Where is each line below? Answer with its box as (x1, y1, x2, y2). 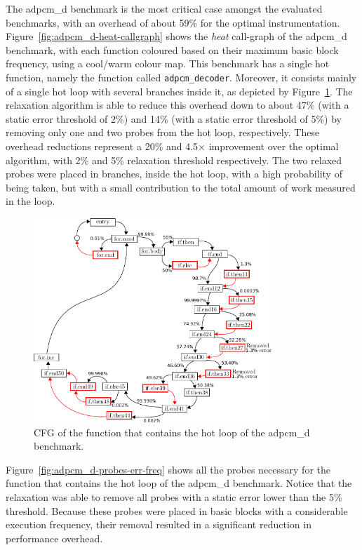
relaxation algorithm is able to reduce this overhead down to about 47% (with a (6, 98, 349, 112)
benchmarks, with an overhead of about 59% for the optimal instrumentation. (6, 15, 340, 29)
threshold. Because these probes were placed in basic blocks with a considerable (6, 503, 348, 518)
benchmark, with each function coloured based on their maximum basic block (6, 42, 339, 57)
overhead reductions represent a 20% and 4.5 (6, 139, 199, 153)
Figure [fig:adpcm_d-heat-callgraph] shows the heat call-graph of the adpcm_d (6, 29, 347, 43)
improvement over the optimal (208, 139, 339, 153)
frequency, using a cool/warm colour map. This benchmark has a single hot (6, 56, 330, 71)
